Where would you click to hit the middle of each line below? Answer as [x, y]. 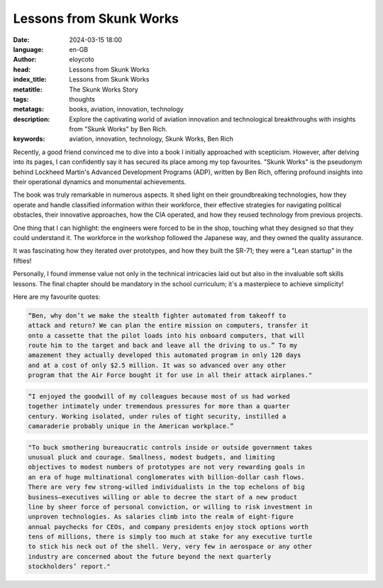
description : [32, 119]
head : [22, 69]
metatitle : [28, 89]
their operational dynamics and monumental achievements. [100, 182]
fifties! [22, 261]
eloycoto [82, 60]
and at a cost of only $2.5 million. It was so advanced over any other [157, 365]
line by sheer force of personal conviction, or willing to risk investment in [170, 507]
